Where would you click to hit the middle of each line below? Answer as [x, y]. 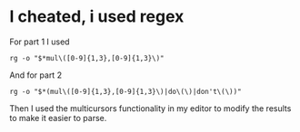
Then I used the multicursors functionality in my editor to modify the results [150, 108]
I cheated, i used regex [97, 17]
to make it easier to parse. [58, 118]
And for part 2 [35, 75]
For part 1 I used [40, 42]
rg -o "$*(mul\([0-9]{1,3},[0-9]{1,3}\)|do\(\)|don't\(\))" [126, 91]
